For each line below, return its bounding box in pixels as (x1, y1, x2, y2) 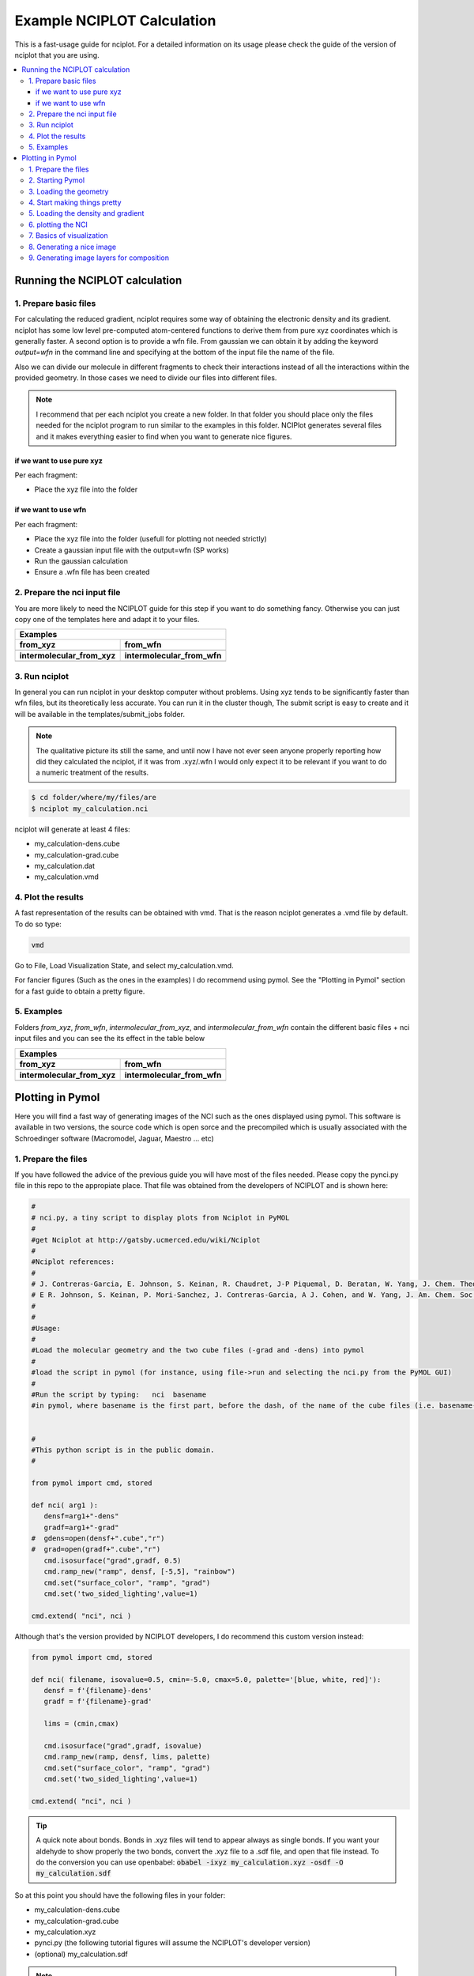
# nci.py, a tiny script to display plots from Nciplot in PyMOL (31, 1213, 290, 1222)
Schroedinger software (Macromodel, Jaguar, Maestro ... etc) (14, 1133, 215, 1143)
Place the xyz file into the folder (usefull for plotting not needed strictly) (34, 534, 268, 544)
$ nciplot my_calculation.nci (31, 804, 149, 813)
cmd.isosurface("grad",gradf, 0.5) (43, 1556, 182, 1565)
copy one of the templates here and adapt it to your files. (14, 614, 200, 624)
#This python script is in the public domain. (31, 1445, 215, 1454)
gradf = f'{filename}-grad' (43, 1697, 153, 1706)
